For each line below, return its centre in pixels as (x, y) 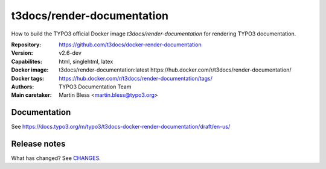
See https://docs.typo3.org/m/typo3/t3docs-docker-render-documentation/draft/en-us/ (121, 127)
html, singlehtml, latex (86, 61)
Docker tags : (28, 78)
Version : (22, 53)
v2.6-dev (70, 53)
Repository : (26, 45)
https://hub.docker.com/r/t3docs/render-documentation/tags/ (136, 78)
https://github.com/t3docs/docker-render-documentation (130, 45)
